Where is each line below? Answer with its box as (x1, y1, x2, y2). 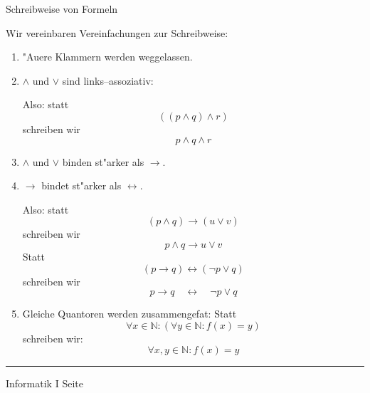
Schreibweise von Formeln (6, 1, 118, 16)
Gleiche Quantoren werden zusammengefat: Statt (22, 306, 237, 321)
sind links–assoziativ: (62, 73, 154, 88)
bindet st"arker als (41, 178, 122, 193)
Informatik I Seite (6, 376, 83, 391)
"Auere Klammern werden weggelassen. (22, 49, 193, 64)
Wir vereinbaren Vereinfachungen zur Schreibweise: (6, 25, 228, 40)
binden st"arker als (62, 154, 144, 169)
